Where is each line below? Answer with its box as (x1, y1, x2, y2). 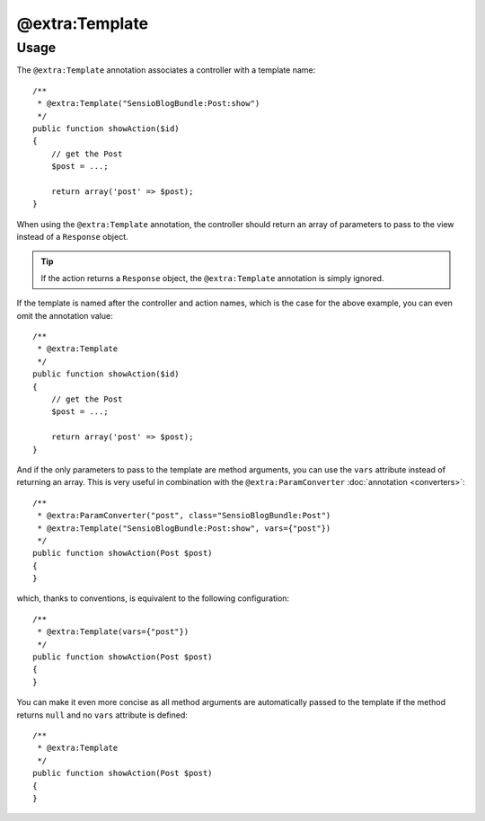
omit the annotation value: (16, 310, 113, 321)
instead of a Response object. (16, 232, 128, 243)
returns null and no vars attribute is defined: (16, 710, 188, 720)
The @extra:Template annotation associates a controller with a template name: (16, 65, 316, 75)
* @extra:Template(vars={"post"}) (37, 627, 190, 637)
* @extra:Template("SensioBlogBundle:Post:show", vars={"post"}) (37, 523, 331, 534)
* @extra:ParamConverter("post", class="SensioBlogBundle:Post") (37, 510, 331, 521)
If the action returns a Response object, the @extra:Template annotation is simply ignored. (40, 272, 384, 283)
